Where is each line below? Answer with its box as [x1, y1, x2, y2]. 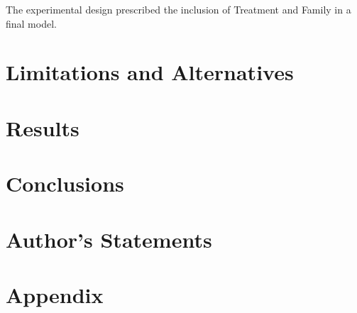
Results [6, 113, 79, 142]
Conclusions [6, 169, 124, 198]
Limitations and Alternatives [6, 57, 294, 87]
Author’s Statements [6, 224, 212, 253]
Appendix [6, 280, 104, 309]
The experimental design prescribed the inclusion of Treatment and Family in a [6, 2, 351, 16]
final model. [6, 16, 57, 31]
